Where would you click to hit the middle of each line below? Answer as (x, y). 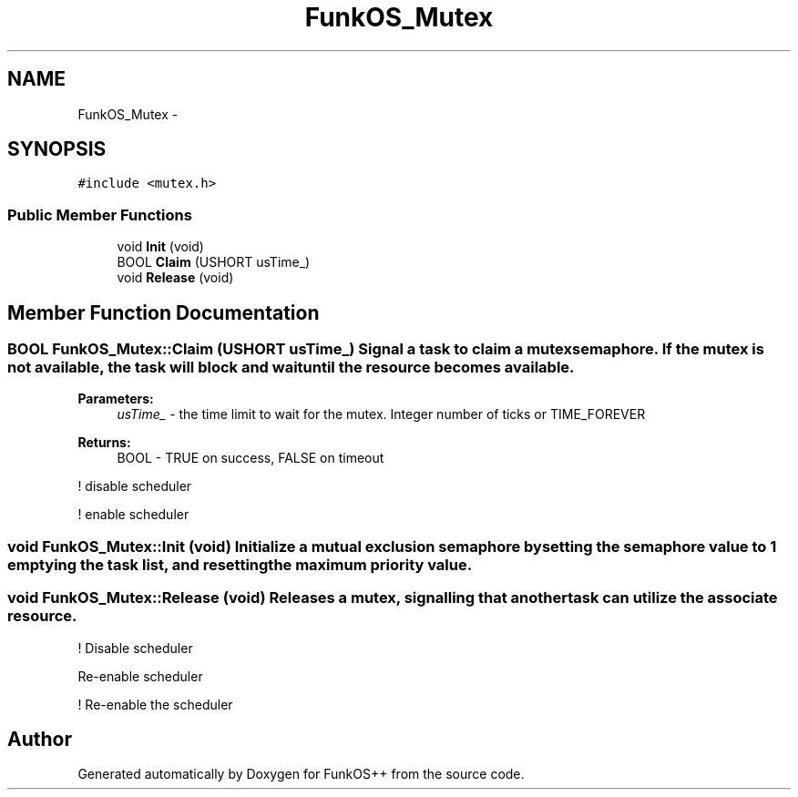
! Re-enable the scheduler (155, 704)
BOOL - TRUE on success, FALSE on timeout (251, 458)
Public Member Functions (100, 215)
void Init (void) (160, 247)
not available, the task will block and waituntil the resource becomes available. (291, 368)
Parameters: (116, 399)
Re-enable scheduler (140, 676)
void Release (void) (175, 278)
